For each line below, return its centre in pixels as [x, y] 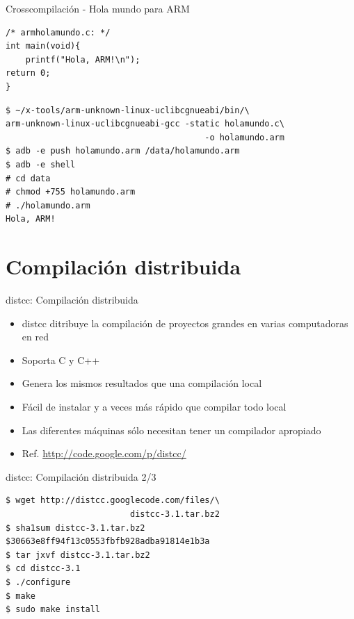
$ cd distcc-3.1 [43, 569]
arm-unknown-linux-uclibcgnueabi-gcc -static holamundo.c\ [145, 124]
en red [35, 337]
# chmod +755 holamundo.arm [71, 192]
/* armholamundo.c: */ [58, 32]
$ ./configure [38, 582]
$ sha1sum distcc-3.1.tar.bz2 [75, 528]
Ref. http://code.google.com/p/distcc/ [104, 453]
